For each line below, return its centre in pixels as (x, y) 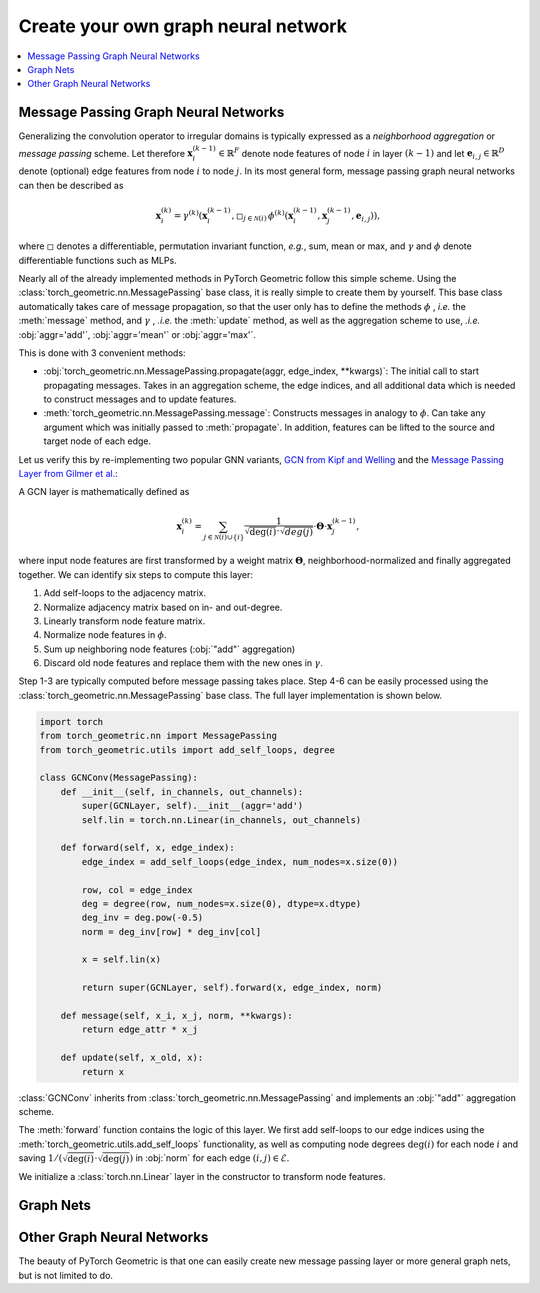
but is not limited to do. (66, 1275)
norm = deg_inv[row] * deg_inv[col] (171, 931)
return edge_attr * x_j (140, 1029)
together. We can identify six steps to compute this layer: (136, 574)
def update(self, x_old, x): (132, 1058)
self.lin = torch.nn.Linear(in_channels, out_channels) (221, 819)
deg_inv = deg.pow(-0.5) (142, 918)
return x (103, 1071)
